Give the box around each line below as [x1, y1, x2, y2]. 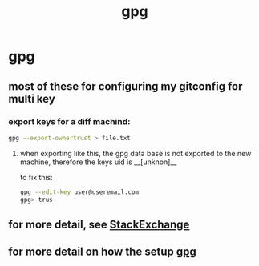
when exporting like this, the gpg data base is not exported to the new [19, 148, 252, 158]
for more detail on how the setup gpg [8, 245, 196, 259]
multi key [8, 91, 56, 106]
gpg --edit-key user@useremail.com [19, 187, 140, 196]
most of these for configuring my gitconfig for [8, 79, 243, 93]
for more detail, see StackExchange [8, 217, 190, 231]
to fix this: [19, 172, 54, 182]
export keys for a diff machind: [8, 115, 131, 127]
